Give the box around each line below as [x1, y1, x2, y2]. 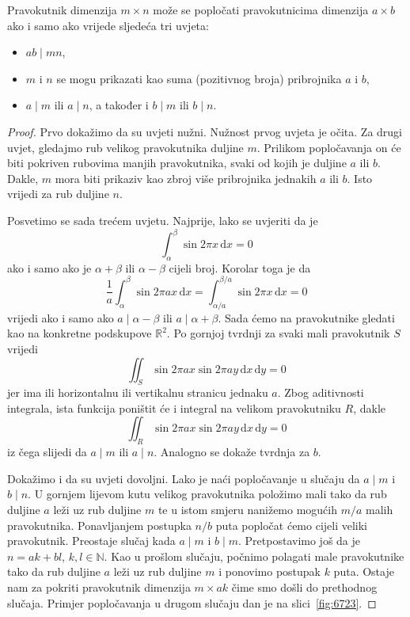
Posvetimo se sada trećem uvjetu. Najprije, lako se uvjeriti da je [7, 211, 318, 228]
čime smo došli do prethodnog [231, 579, 378, 596]
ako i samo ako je [7, 259, 92, 276]
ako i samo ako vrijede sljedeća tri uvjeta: [7, 17, 209, 33]
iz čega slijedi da [7, 444, 87, 460]
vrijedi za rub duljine [7, 185, 109, 202]
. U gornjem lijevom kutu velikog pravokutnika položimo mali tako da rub [28, 486, 387, 502]
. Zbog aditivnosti [277, 384, 364, 401]
